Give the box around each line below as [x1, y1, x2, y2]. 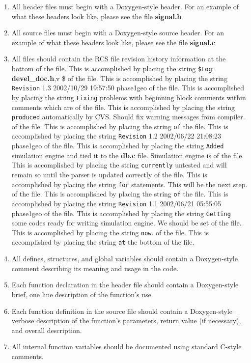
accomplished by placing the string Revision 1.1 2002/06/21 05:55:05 [11, 198, 221, 208]
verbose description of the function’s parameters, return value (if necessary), [11, 315, 241, 326]
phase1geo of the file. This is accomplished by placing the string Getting [11, 208, 231, 218]
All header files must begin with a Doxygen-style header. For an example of [11, 1, 239, 11]
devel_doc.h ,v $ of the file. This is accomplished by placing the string [11, 73, 227, 83]
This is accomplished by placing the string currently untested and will [11, 160, 227, 170]
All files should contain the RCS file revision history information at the [11, 54, 226, 64]
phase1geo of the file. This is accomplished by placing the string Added [11, 140, 224, 151]
